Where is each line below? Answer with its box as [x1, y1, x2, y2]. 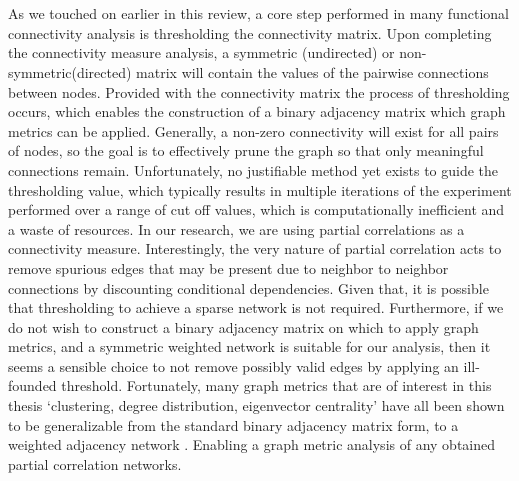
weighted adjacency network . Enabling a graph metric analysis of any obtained [8, 434, 496, 455]
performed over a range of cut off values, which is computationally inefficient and [8, 199, 505, 220]
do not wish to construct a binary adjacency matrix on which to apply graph [8, 316, 479, 337]
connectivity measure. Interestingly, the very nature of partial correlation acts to [8, 238, 502, 259]
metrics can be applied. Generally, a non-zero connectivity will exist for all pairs [8, 120, 499, 141]
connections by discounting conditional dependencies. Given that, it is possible [8, 277, 489, 298]
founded [8, 375, 57, 396]
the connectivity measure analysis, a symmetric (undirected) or [8, 42, 395, 63]
